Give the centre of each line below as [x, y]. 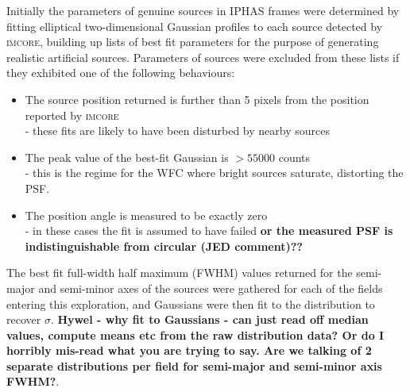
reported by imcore [72, 115]
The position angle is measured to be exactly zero [146, 215]
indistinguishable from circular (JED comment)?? [164, 246]
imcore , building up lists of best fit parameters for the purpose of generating [193, 42]
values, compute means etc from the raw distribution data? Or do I [195, 334]
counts [294, 157]
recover [24, 319]
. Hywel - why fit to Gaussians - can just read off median [209, 319]
